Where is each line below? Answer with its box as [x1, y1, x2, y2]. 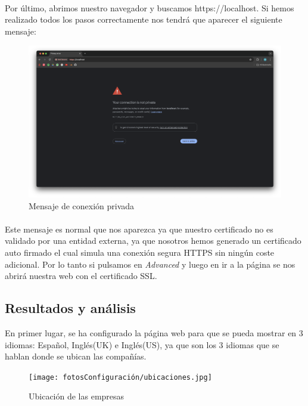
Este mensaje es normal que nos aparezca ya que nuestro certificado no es [5, 222, 273, 235]
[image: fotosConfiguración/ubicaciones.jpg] [29, 373, 212, 382]
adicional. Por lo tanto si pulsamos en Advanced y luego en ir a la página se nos [5, 258, 295, 270]
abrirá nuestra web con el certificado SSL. [5, 269, 157, 282]
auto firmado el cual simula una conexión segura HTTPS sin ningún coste [5, 246, 275, 258]
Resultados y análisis [5, 299, 136, 317]
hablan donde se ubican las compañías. [5, 350, 147, 362]
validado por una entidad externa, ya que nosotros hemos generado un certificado [5, 234, 301, 247]
